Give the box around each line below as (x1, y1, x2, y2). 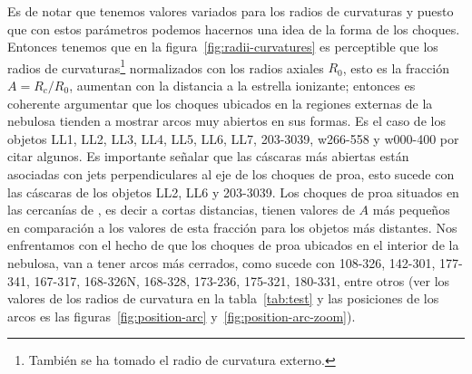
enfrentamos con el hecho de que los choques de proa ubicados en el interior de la (7, 235, 459, 254)
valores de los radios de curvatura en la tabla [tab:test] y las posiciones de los (7, 289, 439, 308)
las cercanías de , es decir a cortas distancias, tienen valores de (7, 200, 355, 219)
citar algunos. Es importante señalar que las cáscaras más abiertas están (7, 147, 409, 166)
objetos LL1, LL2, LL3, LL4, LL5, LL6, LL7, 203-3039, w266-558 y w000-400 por (7, 129, 459, 148)
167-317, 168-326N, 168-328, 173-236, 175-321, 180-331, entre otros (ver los (34, 271, 450, 290)
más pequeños (372, 200, 450, 219)
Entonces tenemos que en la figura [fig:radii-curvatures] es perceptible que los (7, 37, 438, 56)
